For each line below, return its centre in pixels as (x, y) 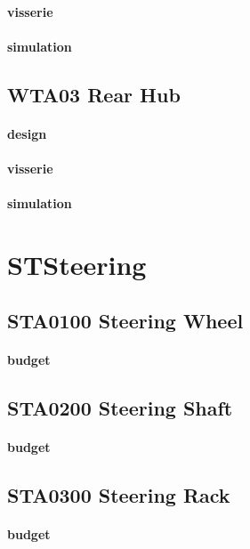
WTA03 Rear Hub (94, 94)
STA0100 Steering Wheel (125, 321)
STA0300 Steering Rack (119, 495)
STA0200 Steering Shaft (120, 408)
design (27, 133)
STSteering (77, 264)
